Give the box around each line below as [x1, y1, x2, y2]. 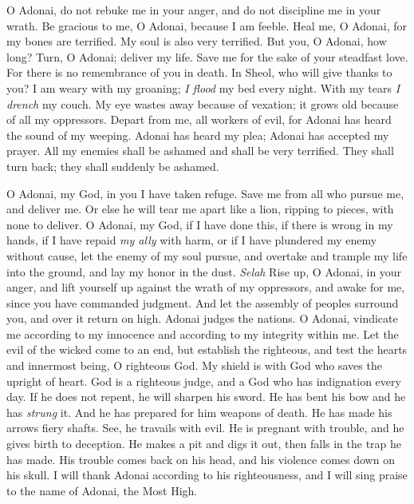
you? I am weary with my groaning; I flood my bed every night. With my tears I [6, 79, 400, 96]
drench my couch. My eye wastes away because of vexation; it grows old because [6, 95, 399, 112]
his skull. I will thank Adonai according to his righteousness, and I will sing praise [6, 466, 408, 483]
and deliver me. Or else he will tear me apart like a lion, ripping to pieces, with [6, 200, 394, 217]
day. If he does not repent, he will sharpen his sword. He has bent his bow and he [6, 388, 406, 405]
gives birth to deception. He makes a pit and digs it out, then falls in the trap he [6, 435, 402, 452]
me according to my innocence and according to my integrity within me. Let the [6, 325, 399, 342]
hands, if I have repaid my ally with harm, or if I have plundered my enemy [6, 232, 377, 248]
